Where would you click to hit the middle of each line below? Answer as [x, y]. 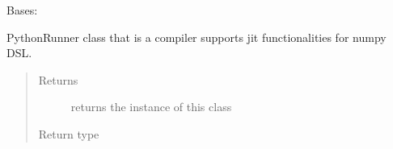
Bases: [22, 10]
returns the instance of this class [151, 107]
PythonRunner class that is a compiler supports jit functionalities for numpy [196, 37]
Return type [69, 133]
